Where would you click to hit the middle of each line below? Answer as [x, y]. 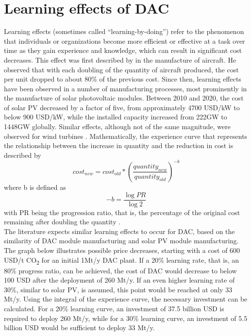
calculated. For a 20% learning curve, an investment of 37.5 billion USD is [114, 309]
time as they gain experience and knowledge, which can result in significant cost [123, 50]
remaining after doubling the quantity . [62, 222]
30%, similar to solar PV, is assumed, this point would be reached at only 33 [118, 289]
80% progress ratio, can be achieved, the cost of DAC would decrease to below [120, 270]
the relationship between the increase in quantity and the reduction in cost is [119, 145]
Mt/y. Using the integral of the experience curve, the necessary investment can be [126, 299]
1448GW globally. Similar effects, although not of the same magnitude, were [117, 126]
